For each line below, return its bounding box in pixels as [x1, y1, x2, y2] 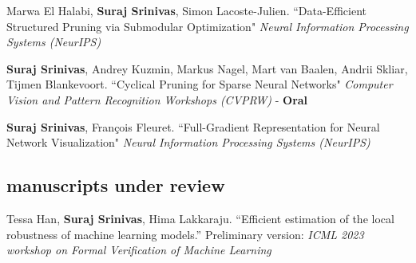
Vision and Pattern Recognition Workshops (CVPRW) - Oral [6, 91, 308, 108]
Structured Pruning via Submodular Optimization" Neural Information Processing [6, 18, 409, 34]
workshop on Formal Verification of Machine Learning [6, 241, 271, 258]
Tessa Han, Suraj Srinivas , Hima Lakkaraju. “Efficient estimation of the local [6, 210, 394, 226]
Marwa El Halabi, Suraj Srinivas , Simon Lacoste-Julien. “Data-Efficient [6, 2, 366, 18]
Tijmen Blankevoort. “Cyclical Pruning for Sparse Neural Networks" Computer [6, 76, 393, 92]
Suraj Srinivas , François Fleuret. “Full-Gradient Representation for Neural [6, 118, 380, 135]
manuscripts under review [6, 173, 225, 198]
